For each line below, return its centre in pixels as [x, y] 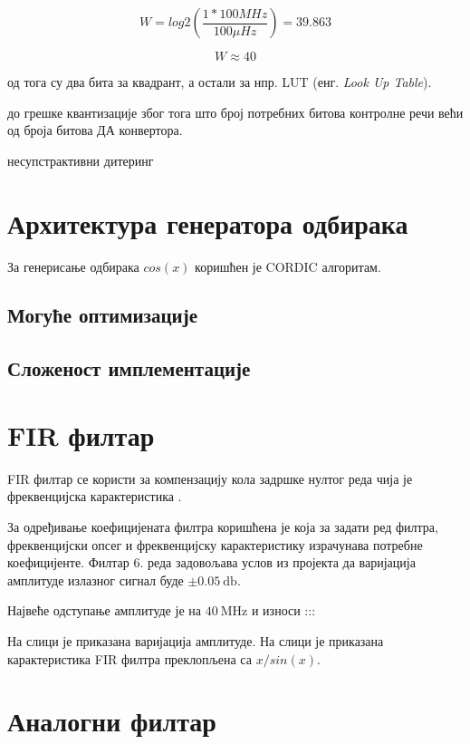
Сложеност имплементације [129, 368]
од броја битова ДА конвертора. [95, 130]
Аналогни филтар [112, 721]
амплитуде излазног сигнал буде [96, 580]
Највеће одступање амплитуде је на [104, 610]
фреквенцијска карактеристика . [95, 496]
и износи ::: [283, 610]
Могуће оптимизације [102, 315]
